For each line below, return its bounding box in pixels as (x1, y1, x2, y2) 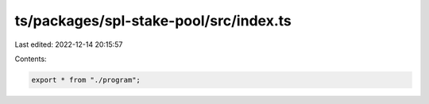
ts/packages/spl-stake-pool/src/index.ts (14, 12, 292, 29)
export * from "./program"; (31, 75, 141, 84)
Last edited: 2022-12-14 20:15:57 (14, 40, 123, 49)
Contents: (14, 54, 47, 64)
